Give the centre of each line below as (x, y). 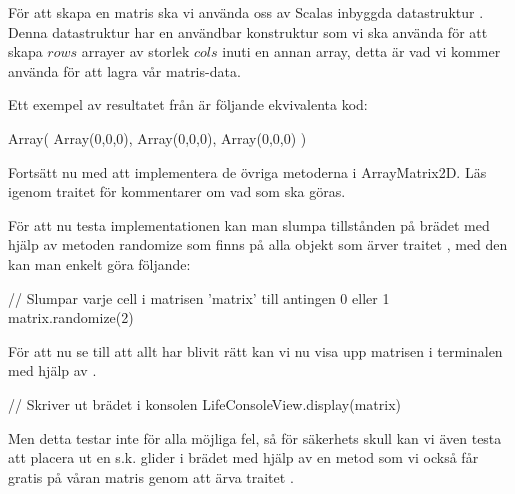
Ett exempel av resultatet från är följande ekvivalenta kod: (188, 104)
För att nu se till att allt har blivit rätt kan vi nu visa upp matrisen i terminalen (255, 350)
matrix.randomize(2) (71, 317)
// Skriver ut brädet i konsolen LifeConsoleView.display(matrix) (205, 403)
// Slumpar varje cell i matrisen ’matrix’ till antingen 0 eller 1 (199, 297)
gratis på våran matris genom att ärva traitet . (151, 476)
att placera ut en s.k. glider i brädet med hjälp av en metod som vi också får (243, 457)
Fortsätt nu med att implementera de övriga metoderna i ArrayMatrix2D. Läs (247, 171)
